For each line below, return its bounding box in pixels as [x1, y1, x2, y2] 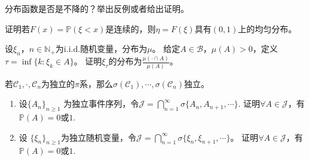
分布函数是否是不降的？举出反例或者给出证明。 [5, 2, 189, 14]
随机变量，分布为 [80, 42, 148, 55]
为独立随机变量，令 [61, 131, 137, 143]
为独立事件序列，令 [63, 97, 139, 110]
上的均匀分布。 [238, 22, 297, 35]
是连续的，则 [105, 22, 156, 35]
